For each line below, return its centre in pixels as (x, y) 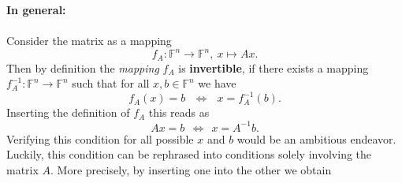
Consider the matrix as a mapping (89, 41)
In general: (36, 9)
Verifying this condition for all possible (100, 138)
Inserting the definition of (68, 112)
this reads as (179, 112)
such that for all (111, 83)
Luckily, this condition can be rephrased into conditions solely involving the (189, 154)
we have (217, 83)
